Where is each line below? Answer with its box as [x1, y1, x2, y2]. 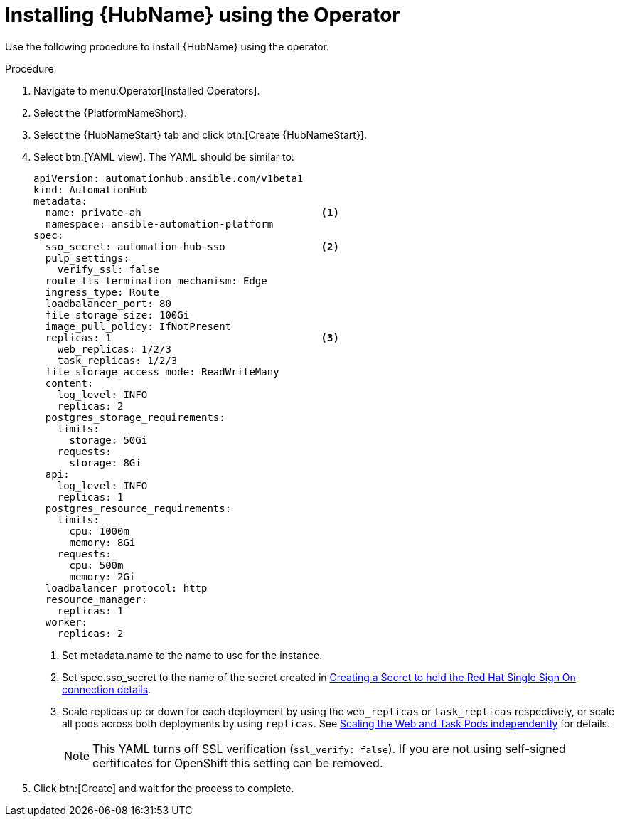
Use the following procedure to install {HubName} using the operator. [5, 40, 329, 53]
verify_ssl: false [57, 263, 160, 275]
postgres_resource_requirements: [45, 502, 232, 514]
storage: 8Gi [69, 457, 141, 469]
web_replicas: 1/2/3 [57, 343, 171, 355]
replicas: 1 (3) [45, 331, 339, 343]
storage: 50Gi [69, 434, 148, 446]
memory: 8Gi [69, 536, 136, 548]
